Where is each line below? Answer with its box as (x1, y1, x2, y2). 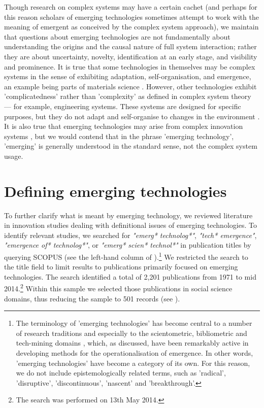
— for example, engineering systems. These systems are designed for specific (4, 100, 241, 111)
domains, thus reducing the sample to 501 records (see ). (4, 293, 180, 303)
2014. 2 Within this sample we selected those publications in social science (4, 282, 233, 294)
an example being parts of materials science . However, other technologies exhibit (4, 81, 257, 91)
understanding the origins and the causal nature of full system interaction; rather (4, 41, 257, 52)
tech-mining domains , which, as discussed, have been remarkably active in (16, 337, 249, 348)
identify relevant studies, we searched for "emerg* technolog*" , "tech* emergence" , (4, 229, 257, 240)
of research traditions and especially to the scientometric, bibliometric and (16, 327, 247, 338)
